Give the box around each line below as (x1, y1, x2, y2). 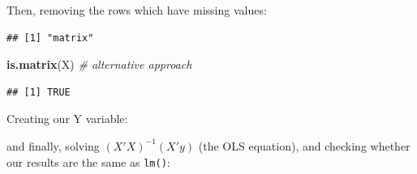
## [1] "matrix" (6, 32, 94, 44)
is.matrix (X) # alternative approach (6, 56, 192, 73)
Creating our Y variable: (6, 110, 128, 127)
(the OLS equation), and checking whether (198, 137, 411, 154)
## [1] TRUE (6, 86, 71, 98)
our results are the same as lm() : (6, 153, 170, 170)
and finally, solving (6, 137, 100, 154)
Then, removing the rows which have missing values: (6, 2, 267, 18)
